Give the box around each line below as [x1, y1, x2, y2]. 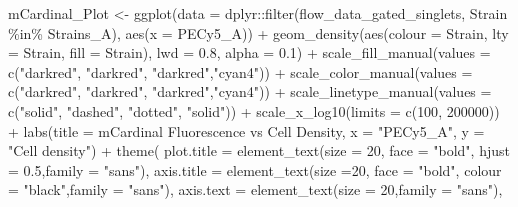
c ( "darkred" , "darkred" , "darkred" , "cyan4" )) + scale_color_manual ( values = [8, 61, 473, 82]
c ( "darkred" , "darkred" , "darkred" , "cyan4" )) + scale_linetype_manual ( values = [8, 81, 492, 102]
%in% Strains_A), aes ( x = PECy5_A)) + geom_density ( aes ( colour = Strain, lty [8, 22, 509, 43]
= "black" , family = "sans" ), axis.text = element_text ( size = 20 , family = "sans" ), [8, 179, 503, 200]
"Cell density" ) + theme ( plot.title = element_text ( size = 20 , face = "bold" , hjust [8, 140, 510, 161]
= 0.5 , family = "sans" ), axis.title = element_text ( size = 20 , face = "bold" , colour [8, 159, 502, 180]
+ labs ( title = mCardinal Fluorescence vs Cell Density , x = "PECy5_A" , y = [8, 120, 485, 141]
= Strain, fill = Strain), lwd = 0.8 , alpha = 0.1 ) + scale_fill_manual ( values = [8, 42, 491, 63]
